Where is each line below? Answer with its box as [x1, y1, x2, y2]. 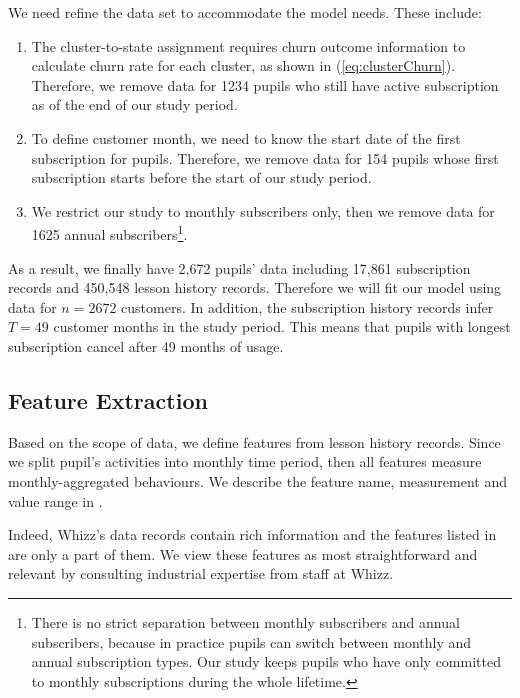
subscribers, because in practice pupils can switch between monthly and [31, 631, 472, 652]
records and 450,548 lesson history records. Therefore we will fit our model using [8, 277, 502, 298]
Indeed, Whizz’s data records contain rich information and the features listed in [8, 524, 497, 545]
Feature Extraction [8, 384, 208, 415]
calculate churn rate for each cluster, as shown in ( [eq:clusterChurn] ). [31, 55, 456, 76]
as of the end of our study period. [31, 94, 238, 115]
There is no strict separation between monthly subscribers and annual [31, 611, 460, 632]
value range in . [8, 490, 103, 511]
